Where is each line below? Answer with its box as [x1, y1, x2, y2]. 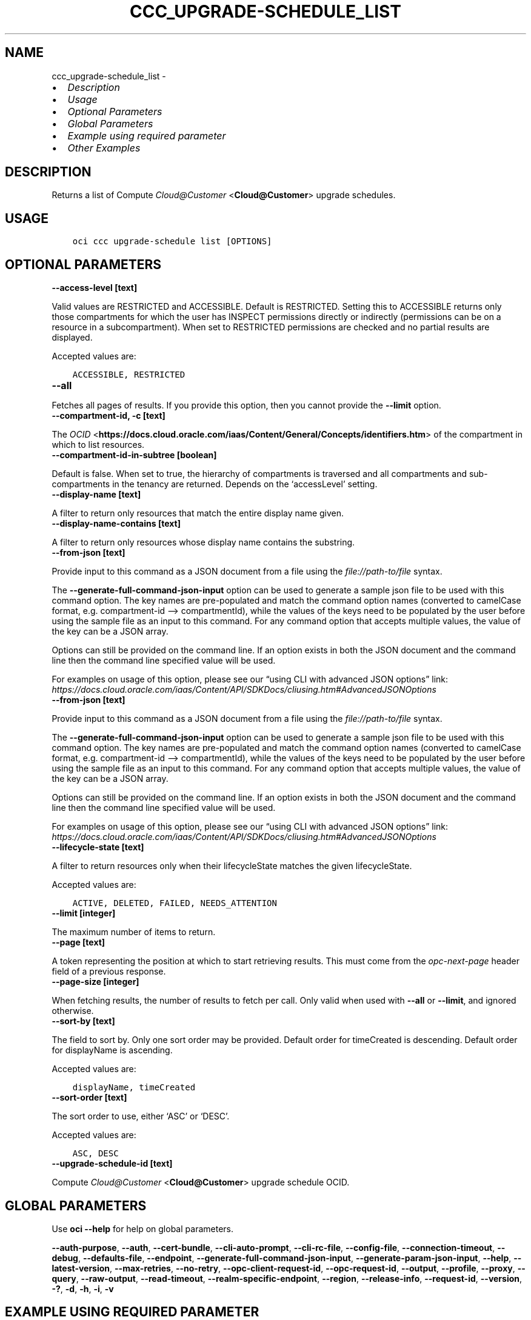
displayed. [52, 332, 93, 343]
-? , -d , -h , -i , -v [52, 1283, 114, 1294]
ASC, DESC [72, 1148, 119, 1159]
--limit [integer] [52, 908, 116, 919]
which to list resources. [52, 439, 145, 450]
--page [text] [52, 937, 105, 948]
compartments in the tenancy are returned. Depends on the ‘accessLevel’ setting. [52, 479, 378, 490]
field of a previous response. [52, 966, 166, 977]
